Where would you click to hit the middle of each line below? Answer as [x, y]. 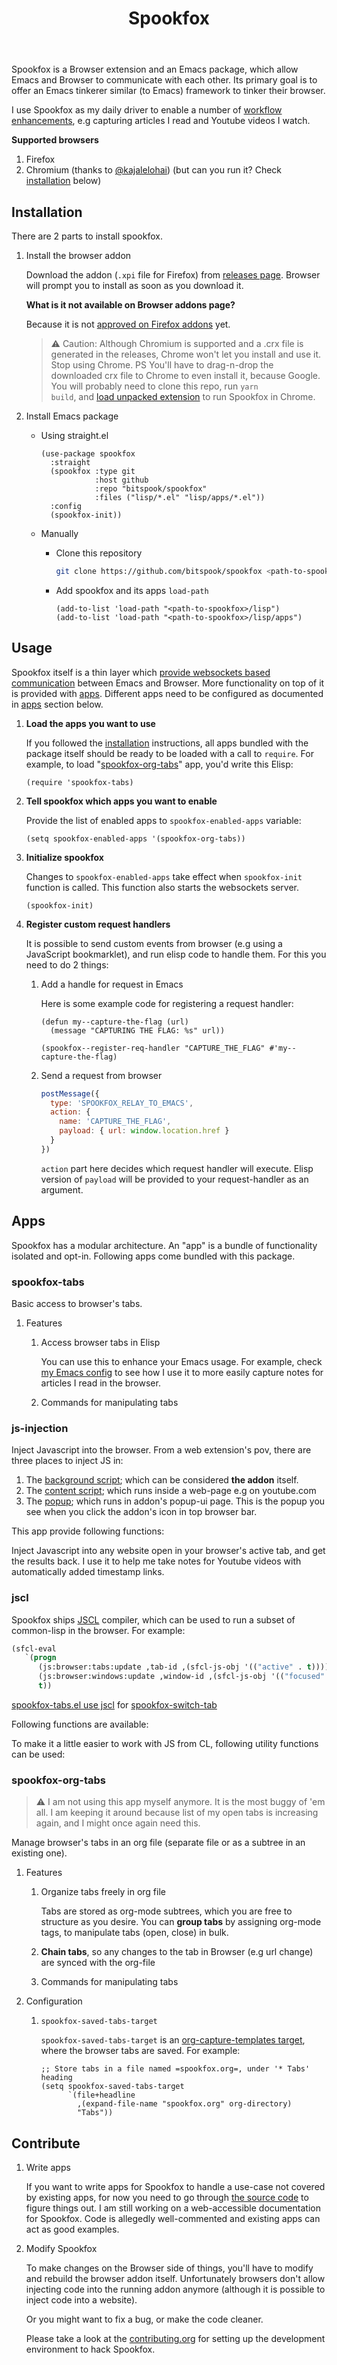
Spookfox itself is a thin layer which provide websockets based [141, 672]
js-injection [40, 1428]
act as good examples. [72, 2229]
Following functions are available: [80, 1724]
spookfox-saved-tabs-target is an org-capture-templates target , [173, 2040]
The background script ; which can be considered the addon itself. [162, 1480]
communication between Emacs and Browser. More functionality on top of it [168, 683]
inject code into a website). [81, 2300]
